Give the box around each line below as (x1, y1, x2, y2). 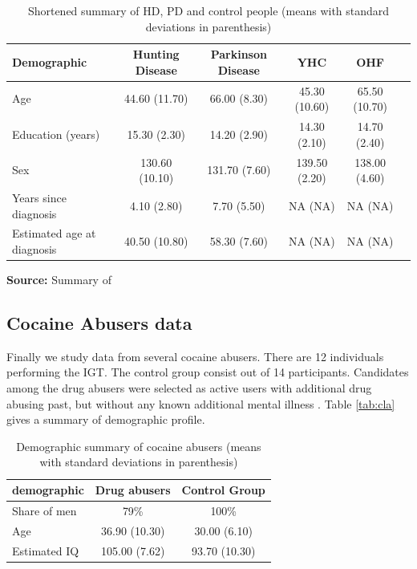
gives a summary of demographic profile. (6, 411, 205, 428)
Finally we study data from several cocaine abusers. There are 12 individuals (6, 347, 384, 364)
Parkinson (210, 46, 267, 63)
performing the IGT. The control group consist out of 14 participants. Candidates (6, 364, 409, 380)
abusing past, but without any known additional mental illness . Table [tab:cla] (6, 395, 395, 412)
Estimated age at (12, 225, 96, 242)
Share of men (12, 502, 77, 518)
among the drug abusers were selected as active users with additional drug (6, 380, 372, 396)
